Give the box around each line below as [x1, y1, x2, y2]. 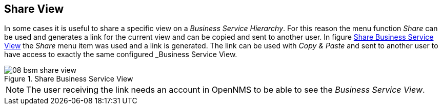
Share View [4, 3, 64, 15]
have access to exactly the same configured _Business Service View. [4, 50, 237, 59]
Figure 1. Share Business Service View [4, 74, 133, 84]
